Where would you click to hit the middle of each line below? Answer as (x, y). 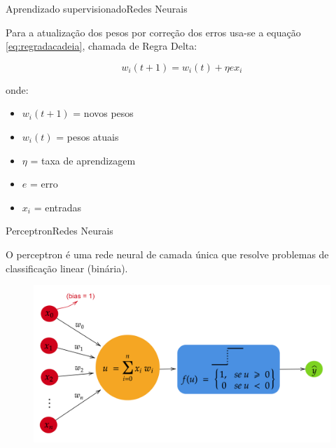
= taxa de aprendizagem (83, 160)
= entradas (58, 207)
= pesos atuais (87, 136)
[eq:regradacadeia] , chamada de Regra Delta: (101, 46)
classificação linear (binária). (67, 268)
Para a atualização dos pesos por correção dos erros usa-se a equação (153, 32)
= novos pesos (103, 113)
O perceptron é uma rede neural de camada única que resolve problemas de (167, 254)
